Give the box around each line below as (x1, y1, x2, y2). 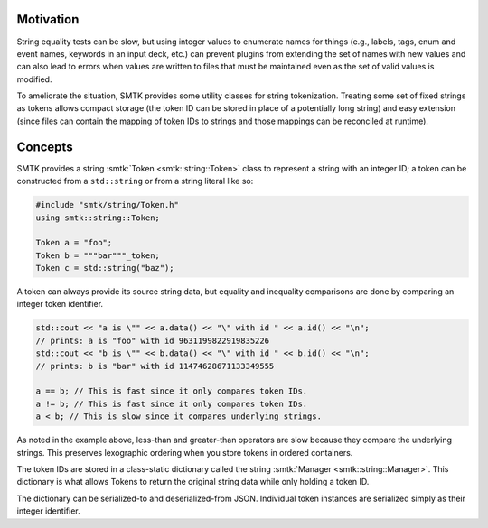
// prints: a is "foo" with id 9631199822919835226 (35, 335, 270, 346)
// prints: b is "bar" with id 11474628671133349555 (35, 361, 275, 371)
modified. (16, 73, 52, 85)
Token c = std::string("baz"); (35, 263, 175, 273)
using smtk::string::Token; (35, 212, 160, 223)
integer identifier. (16, 505, 80, 516)
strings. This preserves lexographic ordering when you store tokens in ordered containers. (16, 447, 353, 458)
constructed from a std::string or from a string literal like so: (16, 176, 254, 187)
